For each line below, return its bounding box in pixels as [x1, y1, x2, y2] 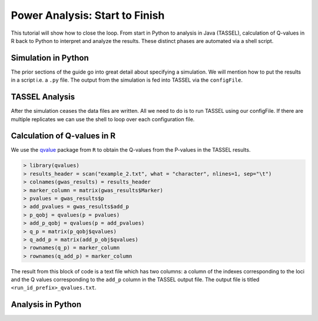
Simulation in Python [11, 53, 89, 63]
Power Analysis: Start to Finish [11, 9, 165, 22]
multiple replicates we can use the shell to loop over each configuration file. [11, 115, 195, 123]
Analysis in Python [11, 300, 82, 310]
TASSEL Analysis [11, 92, 75, 102]
